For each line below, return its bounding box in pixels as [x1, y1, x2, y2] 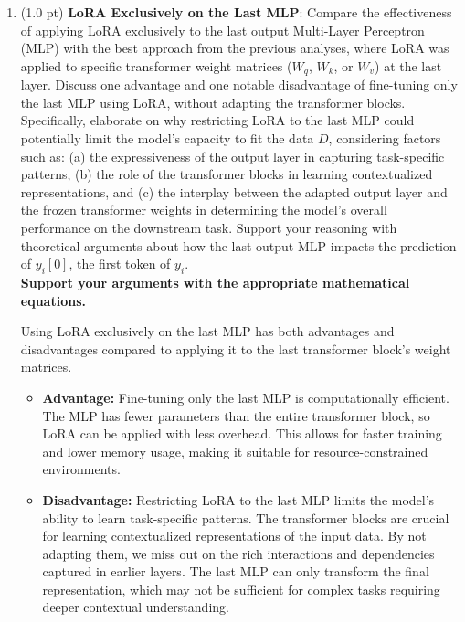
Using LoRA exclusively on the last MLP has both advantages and [20, 322, 395, 341]
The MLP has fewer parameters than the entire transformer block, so [42, 406, 430, 425]
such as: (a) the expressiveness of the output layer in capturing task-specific [20, 146, 445, 165]
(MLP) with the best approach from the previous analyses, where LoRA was [20, 38, 449, 58]
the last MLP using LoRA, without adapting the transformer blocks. [20, 92, 406, 111]
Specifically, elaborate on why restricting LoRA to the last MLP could [20, 111, 415, 130]
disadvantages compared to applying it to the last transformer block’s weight [20, 339, 451, 358]
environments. [42, 459, 121, 479]
